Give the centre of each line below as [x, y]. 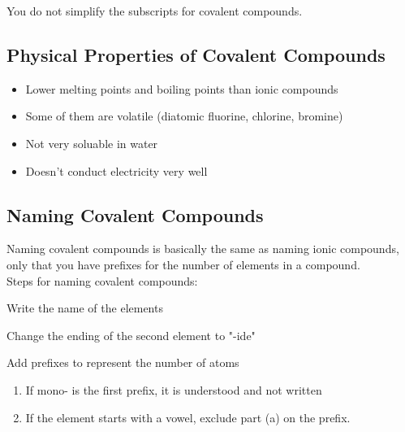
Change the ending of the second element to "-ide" [131, 335]
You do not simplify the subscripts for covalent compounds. [155, 11]
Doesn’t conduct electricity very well [116, 170]
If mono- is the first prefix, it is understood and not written [174, 389]
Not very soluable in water [92, 143]
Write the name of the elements [85, 308]
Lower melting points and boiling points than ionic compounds [182, 88]
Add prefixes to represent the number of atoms [123, 362]
